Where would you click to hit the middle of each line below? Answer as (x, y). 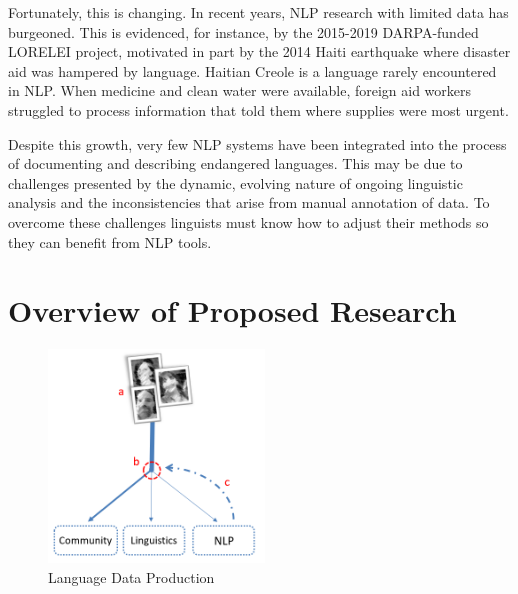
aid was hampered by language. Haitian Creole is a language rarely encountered (252, 70)
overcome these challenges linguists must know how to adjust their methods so (248, 221)
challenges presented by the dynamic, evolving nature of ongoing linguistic (235, 182)
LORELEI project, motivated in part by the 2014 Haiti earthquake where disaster (259, 51)
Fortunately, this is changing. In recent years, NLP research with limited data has (258, 12)
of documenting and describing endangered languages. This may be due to (235, 163)
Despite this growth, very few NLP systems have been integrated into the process (257, 143)
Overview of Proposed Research (232, 310)
